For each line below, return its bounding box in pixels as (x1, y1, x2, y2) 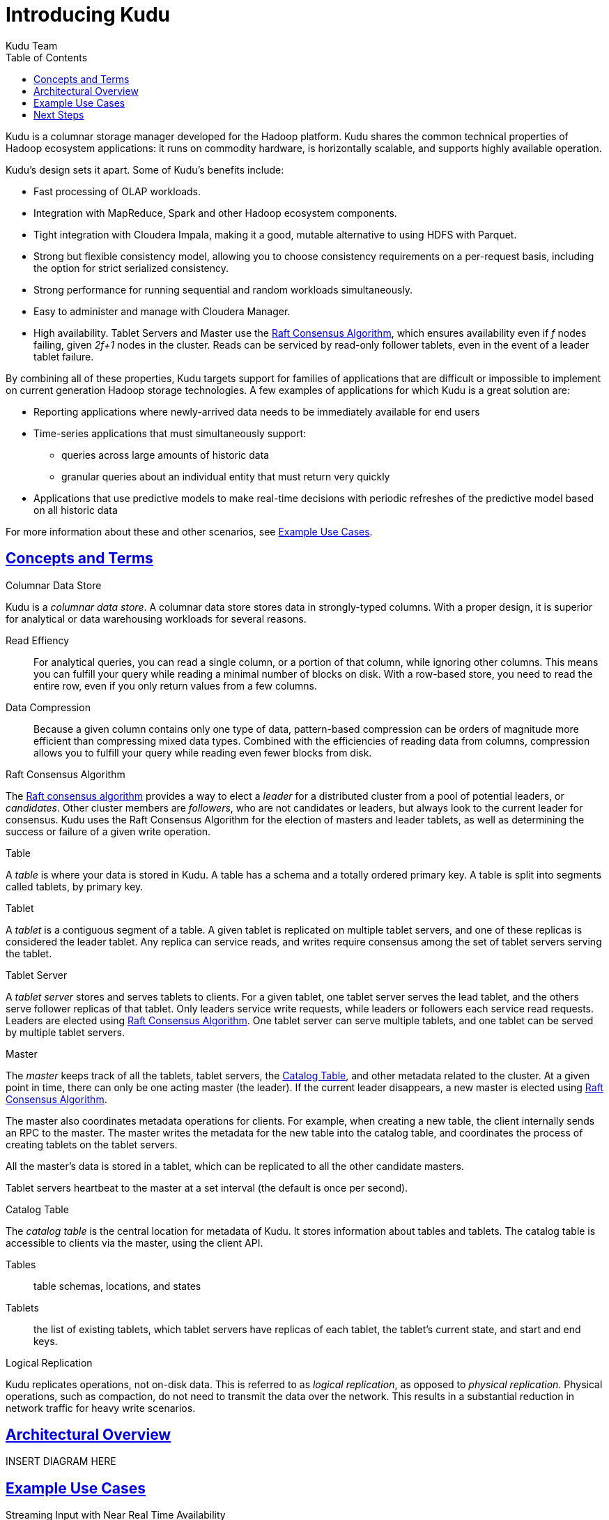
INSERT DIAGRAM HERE (6, 1455, 116, 1468)
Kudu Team (6, 39, 58, 52)
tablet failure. (33, 350, 94, 363)
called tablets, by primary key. (6, 880, 144, 892)
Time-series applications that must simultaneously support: (33, 427, 307, 439)
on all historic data (33, 503, 118, 516)
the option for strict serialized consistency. (33, 261, 229, 274)
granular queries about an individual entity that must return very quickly (61, 470, 390, 482)
